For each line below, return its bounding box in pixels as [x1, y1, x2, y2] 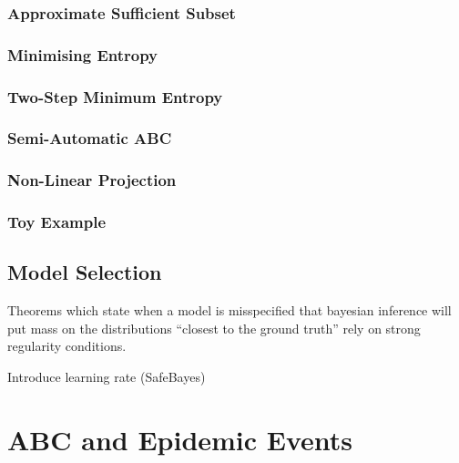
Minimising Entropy [7, 43, 158, 66]
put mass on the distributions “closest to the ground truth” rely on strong [7, 318, 421, 337]
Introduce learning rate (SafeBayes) [7, 367, 206, 386]
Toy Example [7, 211, 107, 233]
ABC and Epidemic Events [7, 420, 353, 458]
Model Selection [7, 258, 162, 286]
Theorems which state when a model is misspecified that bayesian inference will [7, 301, 452, 320]
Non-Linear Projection [7, 169, 177, 191]
